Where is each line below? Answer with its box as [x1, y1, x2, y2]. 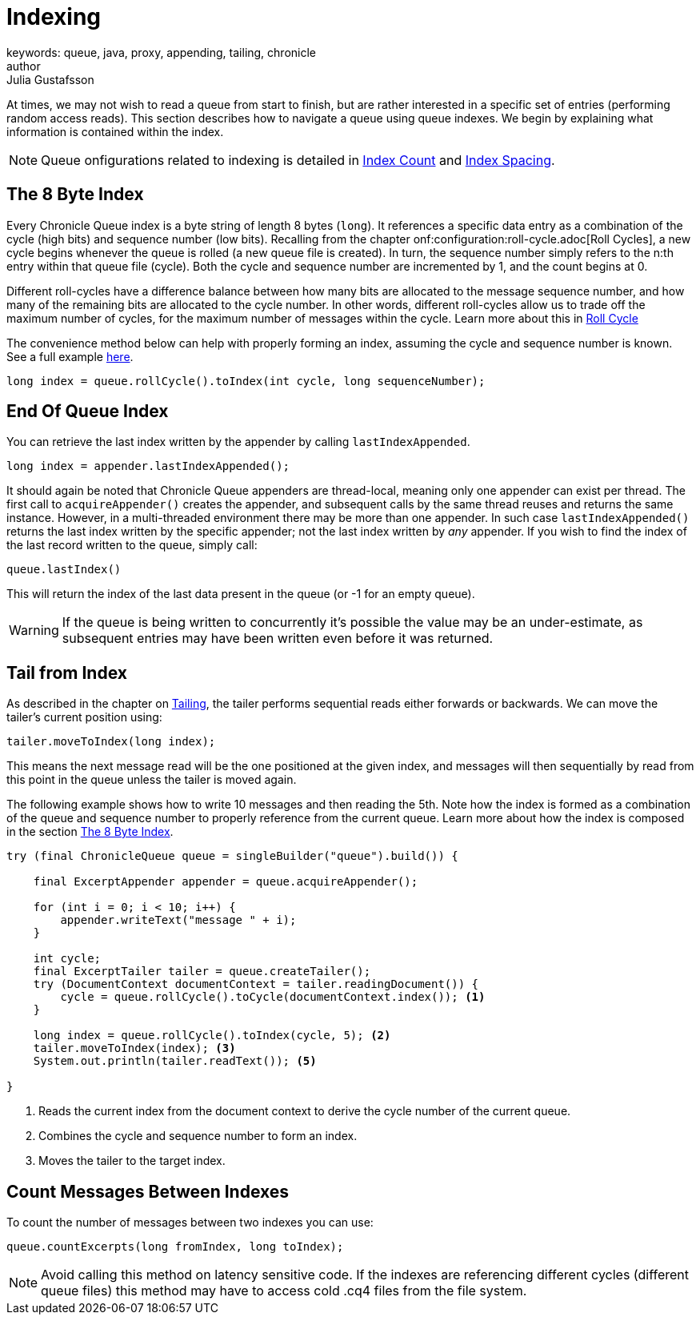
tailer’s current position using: [6, 710, 162, 725]
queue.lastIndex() [6, 563, 122, 576]
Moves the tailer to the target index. [38, 1154, 226, 1168]
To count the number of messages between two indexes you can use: [6, 1215, 374, 1230]
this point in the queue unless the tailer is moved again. [6, 773, 297, 787]
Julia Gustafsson [6, 72, 94, 86]
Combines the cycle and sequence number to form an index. [38, 1129, 358, 1143]
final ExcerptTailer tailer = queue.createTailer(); [33, 965, 371, 978]
